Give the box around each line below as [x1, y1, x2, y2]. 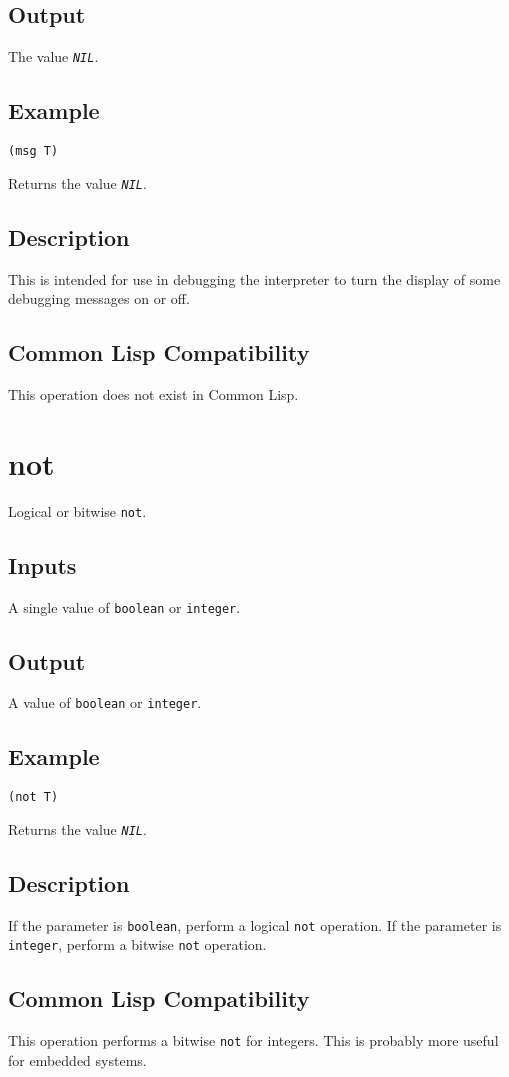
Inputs [8, 549, 77, 580]
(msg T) [8, 144, 59, 159]
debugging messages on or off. [8, 288, 190, 309]
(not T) [8, 790, 59, 805]
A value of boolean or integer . [8, 692, 202, 713]
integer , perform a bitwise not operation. [8, 934, 267, 955]
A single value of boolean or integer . [8, 596, 241, 617]
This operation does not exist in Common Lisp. [8, 383, 299, 404]
